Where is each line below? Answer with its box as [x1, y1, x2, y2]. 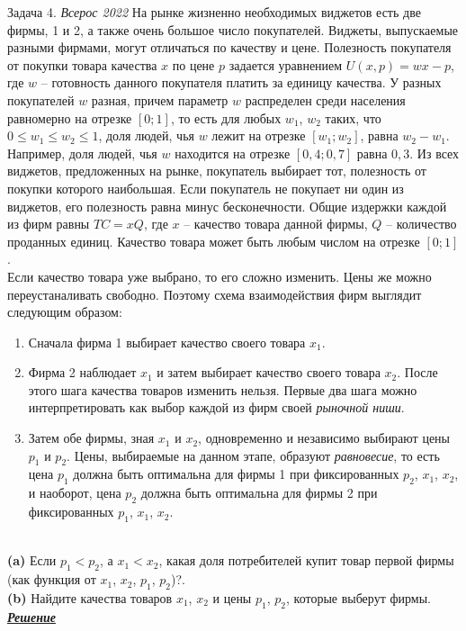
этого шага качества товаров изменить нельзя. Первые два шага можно [28, 380, 417, 399]
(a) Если [7, 551, 57, 570]
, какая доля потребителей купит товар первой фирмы [158, 551, 454, 570]
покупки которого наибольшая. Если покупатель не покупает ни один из [7, 178, 404, 197]
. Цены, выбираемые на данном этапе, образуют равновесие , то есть [67, 446, 440, 464]
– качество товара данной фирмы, [184, 214, 368, 233]
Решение [7, 607, 56, 626]
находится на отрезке [175, 143, 291, 162]
